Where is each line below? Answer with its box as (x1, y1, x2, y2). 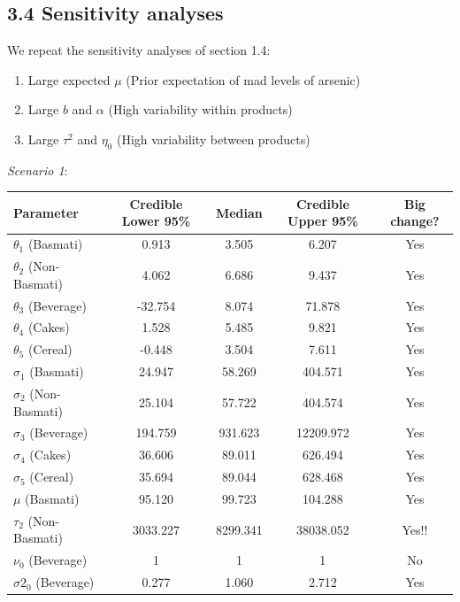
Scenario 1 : (7, 160, 68, 179)
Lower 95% (121, 212, 191, 230)
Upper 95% (287, 212, 358, 230)
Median (215, 203, 263, 221)
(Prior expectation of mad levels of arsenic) (126, 70, 361, 89)
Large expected (27, 70, 111, 89)
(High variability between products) (116, 129, 310, 148)
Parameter (13, 203, 79, 221)
